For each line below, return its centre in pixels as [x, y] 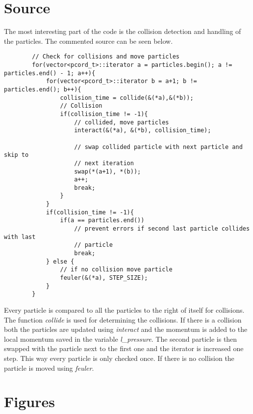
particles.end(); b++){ [43, 89]
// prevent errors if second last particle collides [162, 229]
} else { [60, 261]
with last [20, 237]
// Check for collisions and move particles [106, 57]
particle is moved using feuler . [49, 368]
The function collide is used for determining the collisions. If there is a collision [123, 319]
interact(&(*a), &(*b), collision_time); [143, 131]
